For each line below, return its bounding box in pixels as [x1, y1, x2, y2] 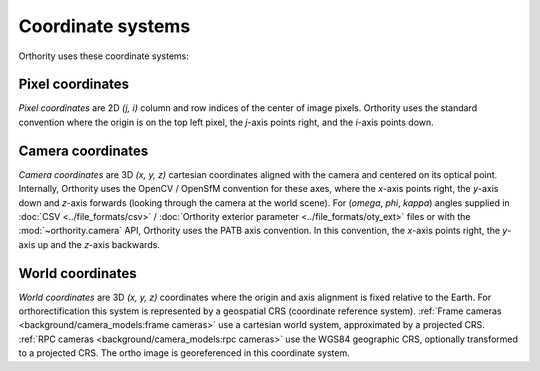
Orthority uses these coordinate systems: [18, 50, 189, 62]
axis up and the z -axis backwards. [18, 238, 160, 250]
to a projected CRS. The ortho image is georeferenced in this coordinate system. [18, 347, 350, 359]
